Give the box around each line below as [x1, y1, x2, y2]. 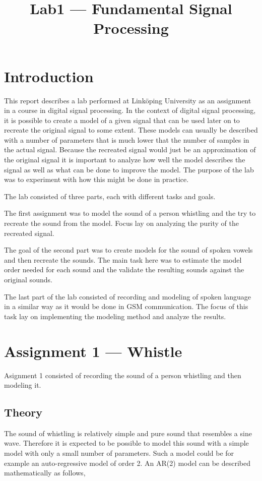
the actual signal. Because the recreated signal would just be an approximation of [4, 144, 256, 155]
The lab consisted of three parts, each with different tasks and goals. [4, 191, 216, 201]
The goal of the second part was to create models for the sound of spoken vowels [4, 245, 253, 255]
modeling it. [4, 380, 41, 390]
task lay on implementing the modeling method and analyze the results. [4, 311, 226, 321]
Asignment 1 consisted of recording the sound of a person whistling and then [4, 370, 241, 380]
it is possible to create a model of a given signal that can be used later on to [4, 114, 240, 125]
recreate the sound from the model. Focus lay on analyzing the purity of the [4, 218, 239, 228]
